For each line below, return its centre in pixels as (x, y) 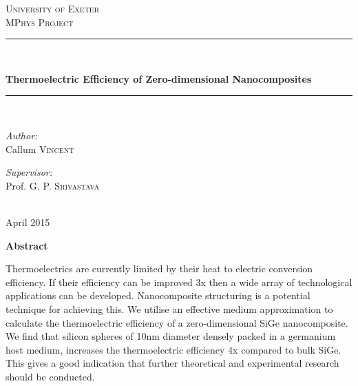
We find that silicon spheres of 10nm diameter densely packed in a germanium (171, 336)
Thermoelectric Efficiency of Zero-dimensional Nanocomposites (159, 78)
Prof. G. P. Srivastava (53, 185)
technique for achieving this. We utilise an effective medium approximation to (169, 308)
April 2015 (28, 222)
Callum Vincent (40, 149)
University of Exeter (53, 8)
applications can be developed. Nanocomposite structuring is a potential (158, 295)
